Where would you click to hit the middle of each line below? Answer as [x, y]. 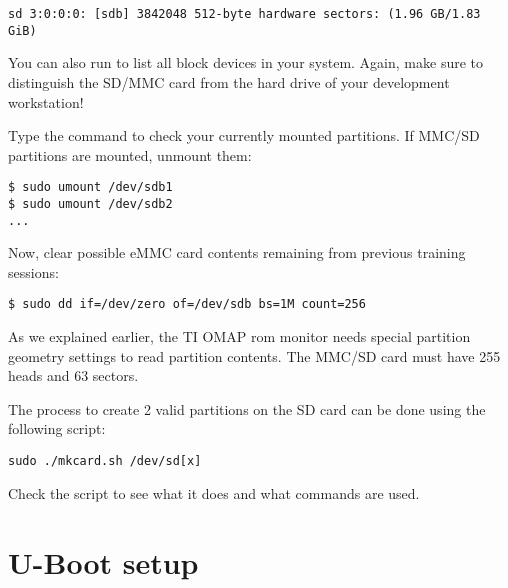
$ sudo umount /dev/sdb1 [90, 187]
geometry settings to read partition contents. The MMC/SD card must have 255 [254, 355]
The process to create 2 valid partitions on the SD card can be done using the [247, 408]
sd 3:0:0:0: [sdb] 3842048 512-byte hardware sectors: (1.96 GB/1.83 [244, 14]
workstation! [46, 101]
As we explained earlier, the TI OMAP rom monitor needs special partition [239, 336]
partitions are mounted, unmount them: [130, 154]
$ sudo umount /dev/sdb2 [90, 203]
